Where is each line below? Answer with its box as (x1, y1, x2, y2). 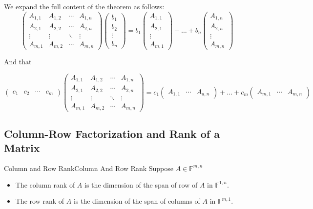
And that (4, 57, 32, 67)
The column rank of (15, 179, 75, 190)
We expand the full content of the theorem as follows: (4, 1, 165, 11)
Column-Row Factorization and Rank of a (4, 126, 220, 141)
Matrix (4, 140, 40, 155)
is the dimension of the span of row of (84, 179, 198, 190)
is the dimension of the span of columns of (73, 196, 200, 206)
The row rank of (15, 196, 64, 206)
